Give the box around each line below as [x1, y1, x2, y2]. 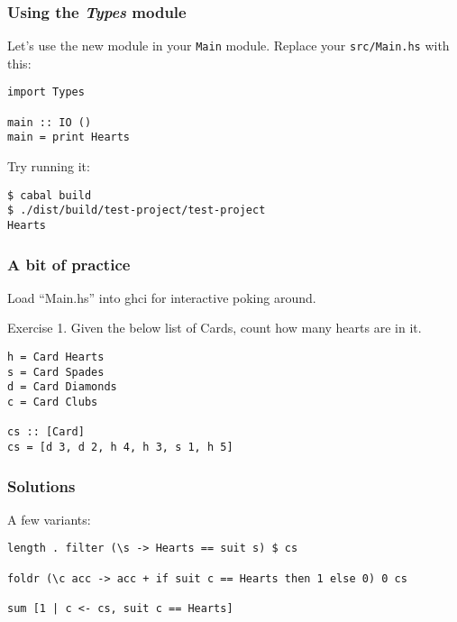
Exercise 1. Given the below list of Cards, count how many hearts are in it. [7, 318, 422, 337]
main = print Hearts [7, 131, 131, 144]
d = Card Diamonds [7, 380, 117, 394]
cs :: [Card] [7, 425, 85, 439]
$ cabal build [7, 188, 92, 202]
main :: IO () [7, 115, 92, 129]
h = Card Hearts [7, 351, 105, 364]
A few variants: [7, 509, 91, 528]
